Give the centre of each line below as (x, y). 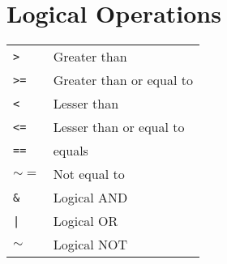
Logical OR (86, 221)
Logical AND (90, 198)
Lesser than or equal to (119, 127)
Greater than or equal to (123, 80)
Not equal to (89, 174)
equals (71, 151)
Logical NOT (90, 245)
